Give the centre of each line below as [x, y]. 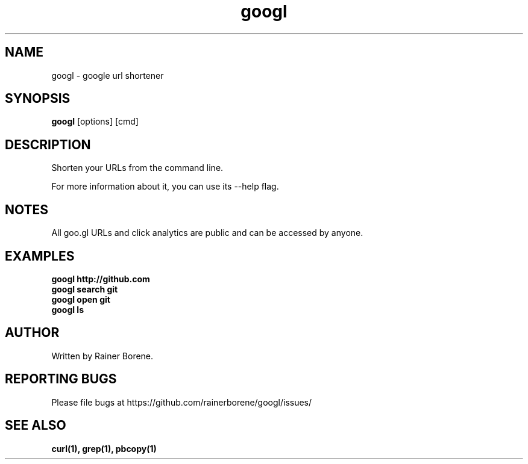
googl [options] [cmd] [95, 122]
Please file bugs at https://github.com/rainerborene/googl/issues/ [182, 402]
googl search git [85, 289]
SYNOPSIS [38, 99]
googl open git [81, 299]
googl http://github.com [101, 279]
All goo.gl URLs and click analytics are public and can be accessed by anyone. [207, 233]
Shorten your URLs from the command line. [137, 168]
